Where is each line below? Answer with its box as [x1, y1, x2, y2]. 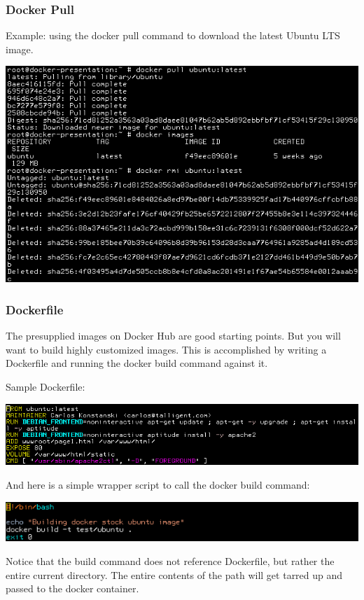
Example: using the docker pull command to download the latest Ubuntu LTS [6, 28, 340, 43]
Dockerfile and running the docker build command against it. [6, 356, 268, 370]
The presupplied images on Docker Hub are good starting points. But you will [6, 328, 341, 343]
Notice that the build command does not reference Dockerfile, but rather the [6, 553, 335, 568]
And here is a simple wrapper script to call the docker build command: [6, 477, 310, 492]
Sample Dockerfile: [6, 379, 85, 394]
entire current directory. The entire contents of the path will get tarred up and [6, 567, 343, 582]
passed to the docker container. [6, 581, 139, 596]
